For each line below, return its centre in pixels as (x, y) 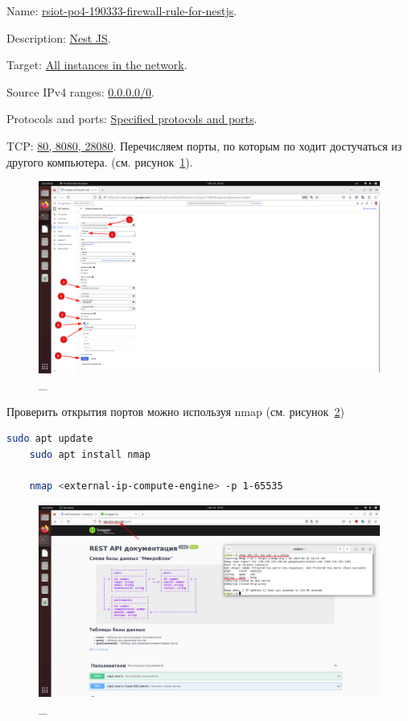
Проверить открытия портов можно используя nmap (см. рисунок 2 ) (175, 411)
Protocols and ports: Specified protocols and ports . (132, 119)
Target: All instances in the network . (97, 65)
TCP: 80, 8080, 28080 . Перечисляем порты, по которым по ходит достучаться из (204, 145)
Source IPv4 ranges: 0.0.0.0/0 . (80, 91)
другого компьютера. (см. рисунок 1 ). (100, 161)
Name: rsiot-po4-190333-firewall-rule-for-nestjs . (122, 10)
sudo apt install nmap (90, 455)
